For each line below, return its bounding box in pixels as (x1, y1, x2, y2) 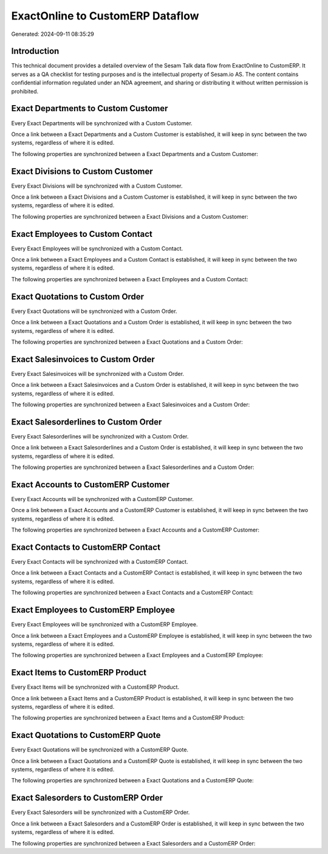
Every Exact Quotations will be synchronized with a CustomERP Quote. (11, 746, 188, 753)
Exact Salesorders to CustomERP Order (11, 793, 163, 803)
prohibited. (11, 87, 39, 95)
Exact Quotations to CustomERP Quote (11, 730, 161, 740)
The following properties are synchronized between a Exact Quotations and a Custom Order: (11, 338, 243, 346)
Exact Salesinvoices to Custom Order (11, 354, 155, 364)
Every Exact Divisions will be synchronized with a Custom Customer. (11, 182, 183, 190)
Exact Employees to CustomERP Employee (11, 605, 176, 615)
